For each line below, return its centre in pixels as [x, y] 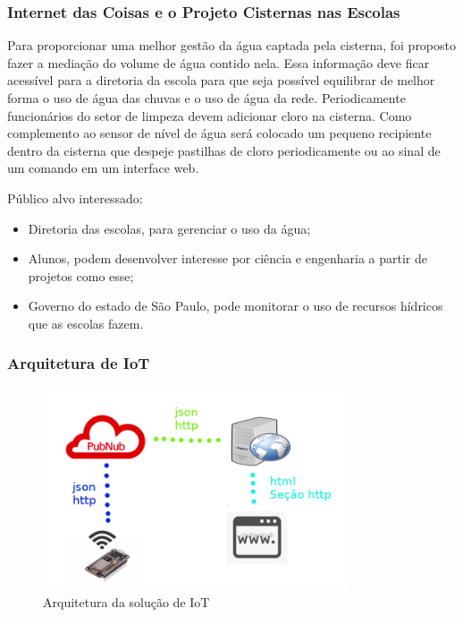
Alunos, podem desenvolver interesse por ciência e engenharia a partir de [227, 258]
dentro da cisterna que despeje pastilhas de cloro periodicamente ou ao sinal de [224, 150]
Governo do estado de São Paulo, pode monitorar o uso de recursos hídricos [236, 306]
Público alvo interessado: [75, 197]
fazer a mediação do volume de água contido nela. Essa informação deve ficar [219, 62]
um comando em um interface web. [103, 168]
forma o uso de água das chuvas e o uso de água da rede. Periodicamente [206, 98]
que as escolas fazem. [86, 323]
